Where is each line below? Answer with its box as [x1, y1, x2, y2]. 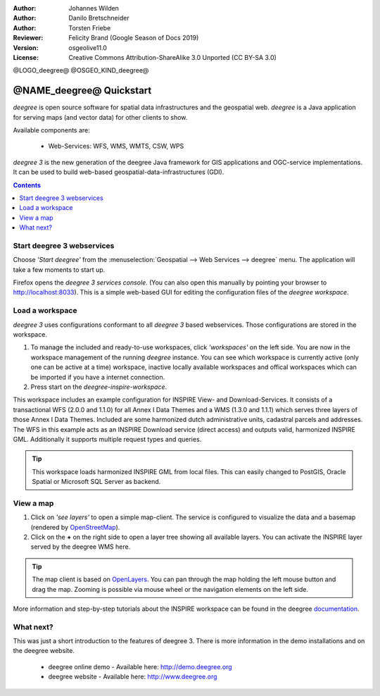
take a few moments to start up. [13, 265, 106, 274]
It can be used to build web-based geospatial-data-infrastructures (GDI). [13, 168, 224, 176]
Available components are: [13, 126, 91, 135]
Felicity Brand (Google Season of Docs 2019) [68, 34, 199, 42]
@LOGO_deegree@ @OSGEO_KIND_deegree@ [13, 66, 149, 75]
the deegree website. [13, 647, 75, 655]
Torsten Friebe [68, 23, 111, 32]
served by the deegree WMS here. [30, 542, 131, 551]
